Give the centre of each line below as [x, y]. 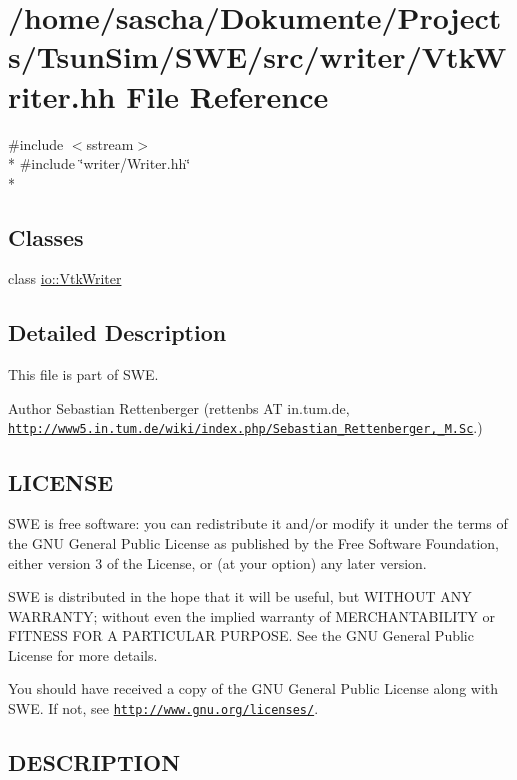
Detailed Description [117, 332]
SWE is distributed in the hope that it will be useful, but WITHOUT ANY [240, 596]
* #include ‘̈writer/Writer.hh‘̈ [99, 163]
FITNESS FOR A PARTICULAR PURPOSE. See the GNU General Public [241, 635]
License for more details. [83, 654]
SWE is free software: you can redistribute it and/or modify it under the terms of [258, 523]
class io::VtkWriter [65, 278]
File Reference [227, 95]
